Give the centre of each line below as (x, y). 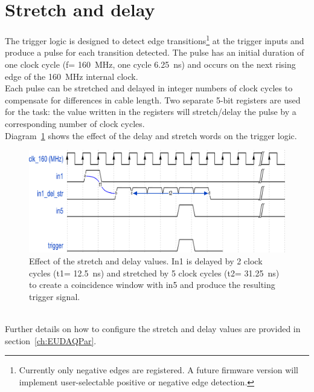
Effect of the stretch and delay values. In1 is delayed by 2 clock (146, 261)
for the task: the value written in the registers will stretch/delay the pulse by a (151, 112)
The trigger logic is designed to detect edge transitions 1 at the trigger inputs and (155, 40)
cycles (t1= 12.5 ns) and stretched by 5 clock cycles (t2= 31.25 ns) (154, 273)
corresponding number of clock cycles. (75, 123)
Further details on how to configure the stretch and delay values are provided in (153, 329)
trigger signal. (55, 296)
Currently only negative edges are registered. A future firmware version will (159, 370)
